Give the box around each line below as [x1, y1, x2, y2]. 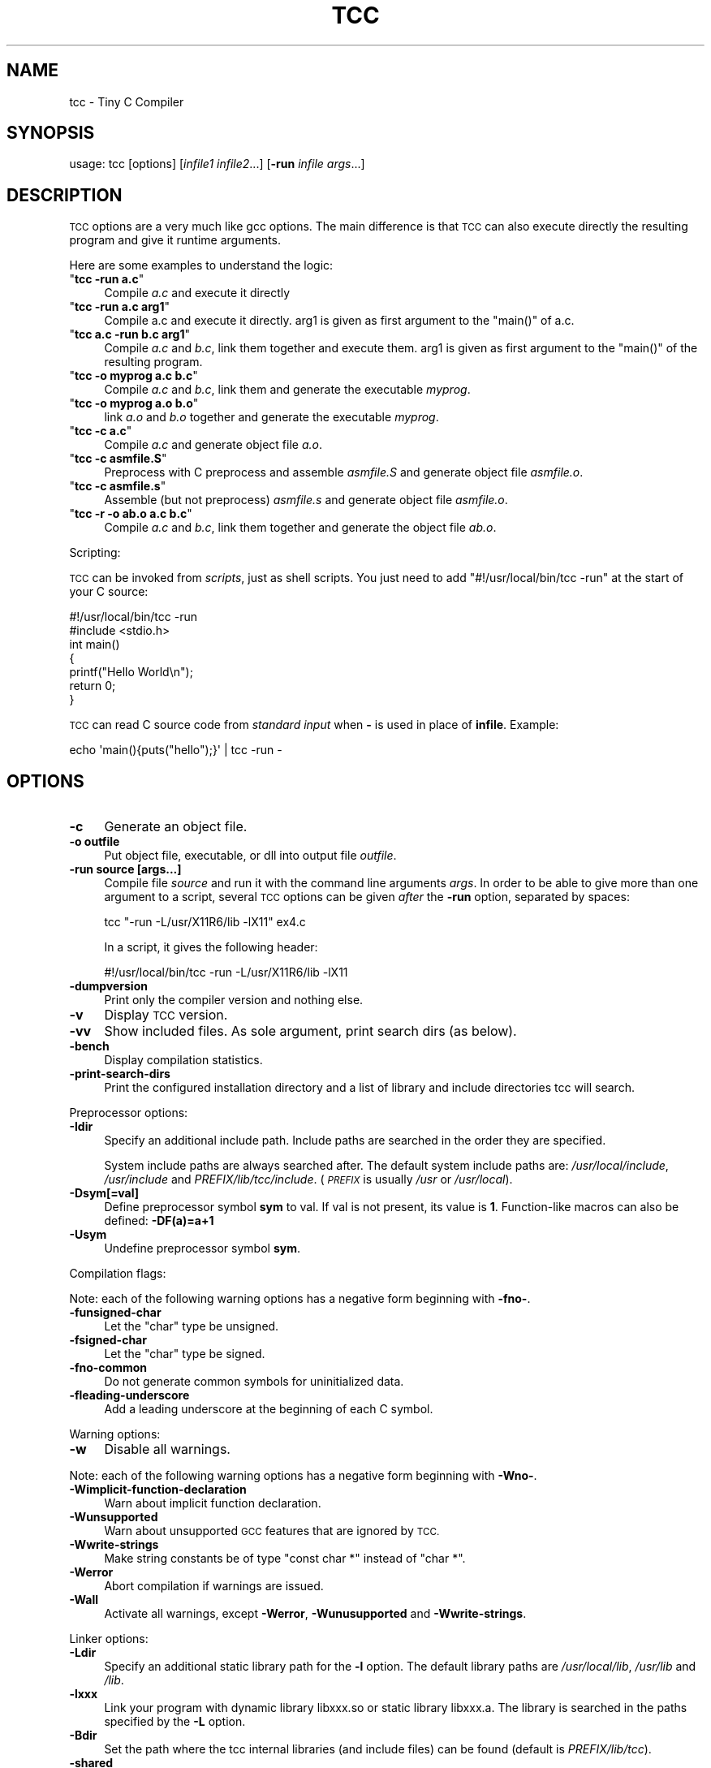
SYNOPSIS [6, 123, 95, 144]
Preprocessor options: [69, 1106, 188, 1120]
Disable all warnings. [104, 1441, 231, 1458]
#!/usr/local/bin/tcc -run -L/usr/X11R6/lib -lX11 [104, 965, 348, 980]
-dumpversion [69, 979, 148, 994]
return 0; [69, 679, 116, 693]
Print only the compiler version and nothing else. [104, 993, 364, 1007]
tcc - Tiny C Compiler [69, 94, 184, 109]
